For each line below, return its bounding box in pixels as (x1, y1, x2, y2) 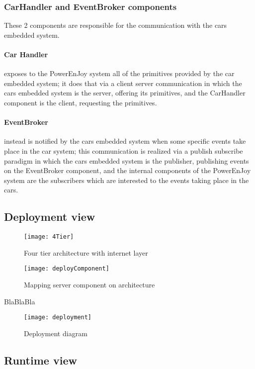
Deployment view (4, 209, 95, 224)
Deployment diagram (24, 328, 87, 338)
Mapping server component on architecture (24, 279, 155, 290)
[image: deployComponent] (24, 265, 109, 273)
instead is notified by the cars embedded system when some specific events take (4, 136, 246, 146)
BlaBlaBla (4, 296, 35, 306)
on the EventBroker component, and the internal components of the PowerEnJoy (4, 165, 251, 176)
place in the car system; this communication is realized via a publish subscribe (4, 145, 243, 156)
